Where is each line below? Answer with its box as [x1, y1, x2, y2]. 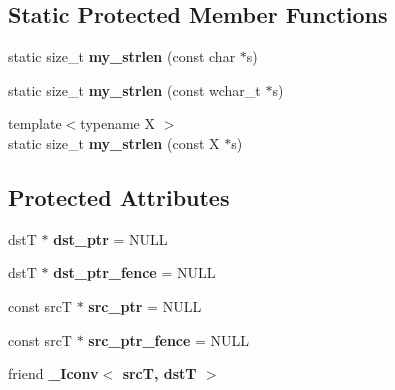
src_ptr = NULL [88, 295, 202, 316]
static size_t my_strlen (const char [8, 46, 236, 67]
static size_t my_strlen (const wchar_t [8, 79, 261, 100]
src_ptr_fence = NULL [88, 329, 250, 350]
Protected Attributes [8, 181, 230, 212]
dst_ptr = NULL [53, 228, 168, 249]
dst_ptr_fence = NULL [53, 262, 216, 283]
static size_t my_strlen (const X [8, 132, 220, 153]
